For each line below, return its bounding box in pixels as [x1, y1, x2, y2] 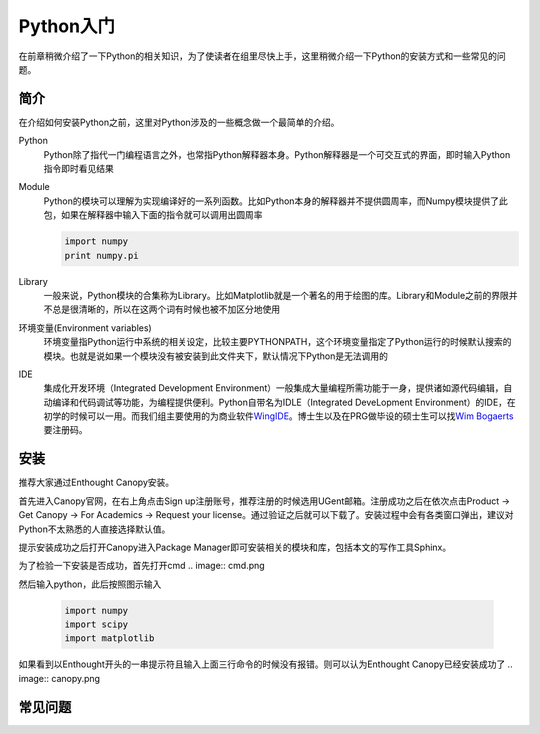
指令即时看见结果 [43, 163, 114, 175]
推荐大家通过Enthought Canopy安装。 [18, 476, 175, 489]
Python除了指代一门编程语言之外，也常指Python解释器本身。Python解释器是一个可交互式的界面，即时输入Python [43, 148, 511, 160]
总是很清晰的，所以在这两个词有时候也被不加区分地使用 [51, 303, 280, 315]
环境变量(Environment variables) [18, 321, 152, 334]
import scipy [64, 619, 129, 630]
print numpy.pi [64, 250, 139, 261]
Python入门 [18, 15, 115, 37]
